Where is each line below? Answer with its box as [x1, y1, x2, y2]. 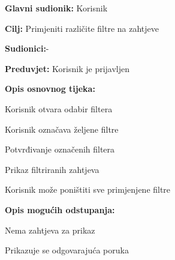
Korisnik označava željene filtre [5, 122, 119, 135]
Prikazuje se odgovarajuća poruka [5, 244, 129, 256]
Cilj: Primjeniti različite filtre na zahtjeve [5, 22, 159, 34]
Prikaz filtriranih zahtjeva [5, 163, 99, 175]
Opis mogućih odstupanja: [5, 203, 115, 216]
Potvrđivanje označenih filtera [5, 143, 115, 156]
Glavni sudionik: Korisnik [5, 2, 108, 14]
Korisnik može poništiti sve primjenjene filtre [5, 183, 171, 196]
